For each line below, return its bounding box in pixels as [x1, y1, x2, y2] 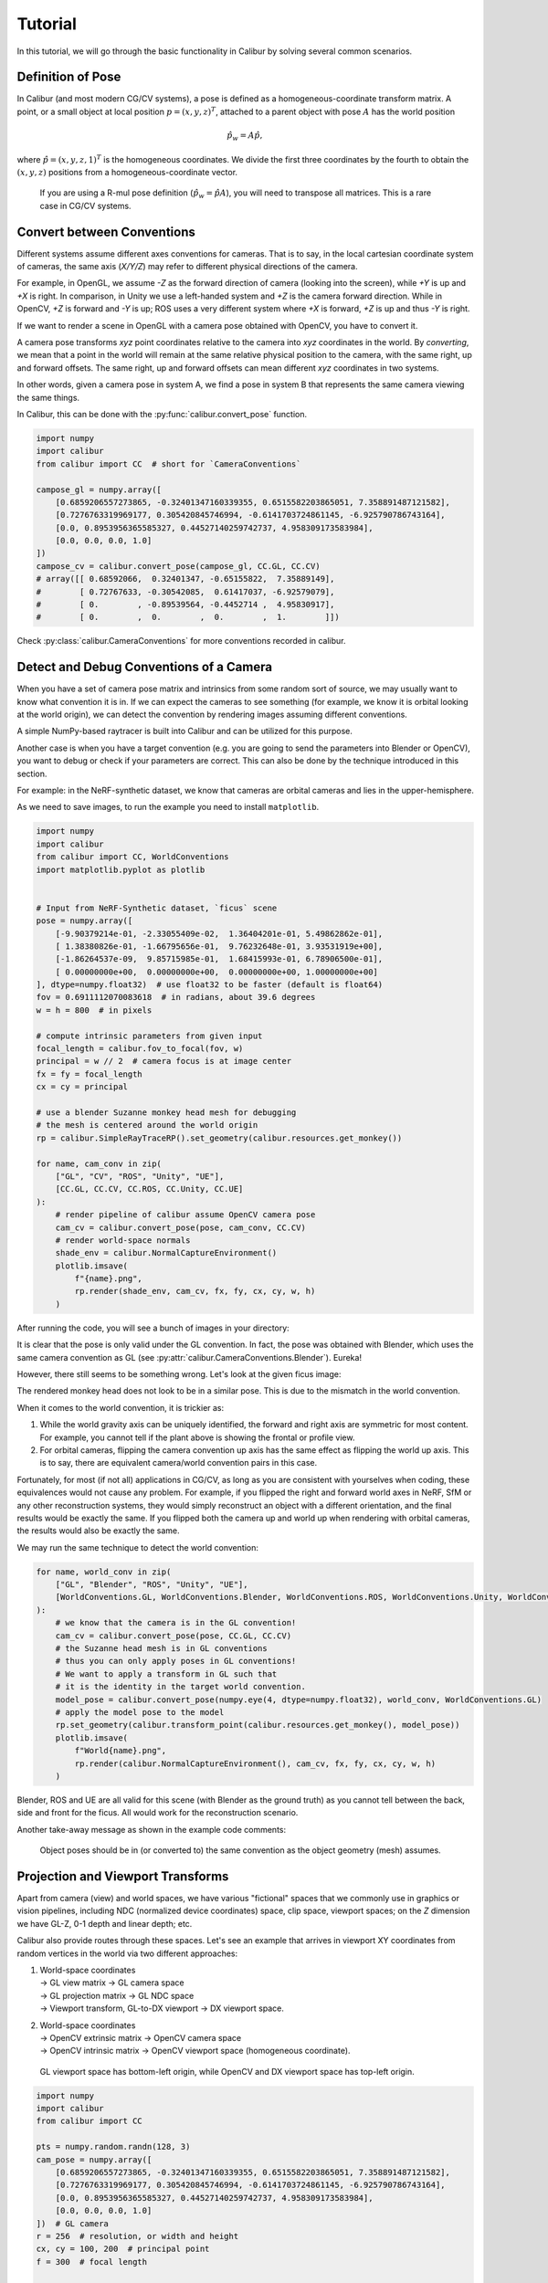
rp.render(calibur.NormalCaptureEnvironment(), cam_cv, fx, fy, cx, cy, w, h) [74, 1758, 437, 1769]
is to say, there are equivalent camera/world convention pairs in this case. [39, 1457, 318, 1468]
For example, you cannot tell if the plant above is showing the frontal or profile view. [39, 1432, 355, 1443]
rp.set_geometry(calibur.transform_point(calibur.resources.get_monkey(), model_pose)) [55, 1720, 460, 1731]
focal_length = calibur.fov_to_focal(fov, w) [36, 1044, 244, 1054]
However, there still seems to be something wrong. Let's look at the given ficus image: [16, 1369, 342, 1380]
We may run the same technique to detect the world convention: [16, 1541, 259, 1552]
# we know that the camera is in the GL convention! [55, 1617, 297, 1628]
